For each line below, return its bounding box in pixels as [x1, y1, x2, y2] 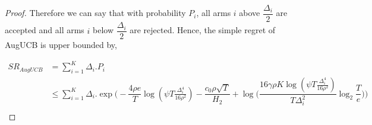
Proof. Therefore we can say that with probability [5, 7, 186, 19]
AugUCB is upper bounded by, [5, 39, 117, 51]
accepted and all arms [5, 24, 84, 36]
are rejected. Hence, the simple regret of [130, 24, 276, 36]
